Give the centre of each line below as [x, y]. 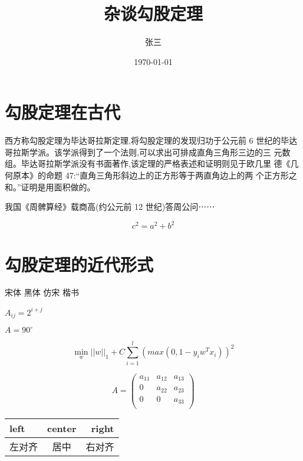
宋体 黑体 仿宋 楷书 [42, 292]
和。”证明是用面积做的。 [50, 186]
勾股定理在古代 [63, 112]
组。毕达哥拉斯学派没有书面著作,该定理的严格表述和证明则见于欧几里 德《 [148, 163]
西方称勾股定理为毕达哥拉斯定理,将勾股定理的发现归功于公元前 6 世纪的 [143, 140]
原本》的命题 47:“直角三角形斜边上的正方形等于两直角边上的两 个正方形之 [155, 175]
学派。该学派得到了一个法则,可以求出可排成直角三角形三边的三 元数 [160, 152]
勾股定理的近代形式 [79, 264]
